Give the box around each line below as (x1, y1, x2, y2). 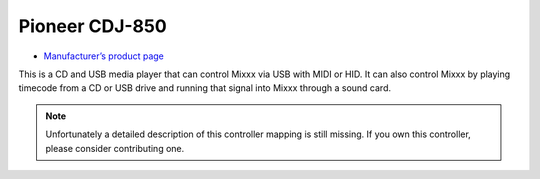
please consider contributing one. (45, 142, 185, 154)
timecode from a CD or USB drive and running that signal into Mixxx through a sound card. (18, 82, 392, 94)
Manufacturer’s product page (43, 50, 165, 62)
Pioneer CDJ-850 (18, 15, 167, 37)
